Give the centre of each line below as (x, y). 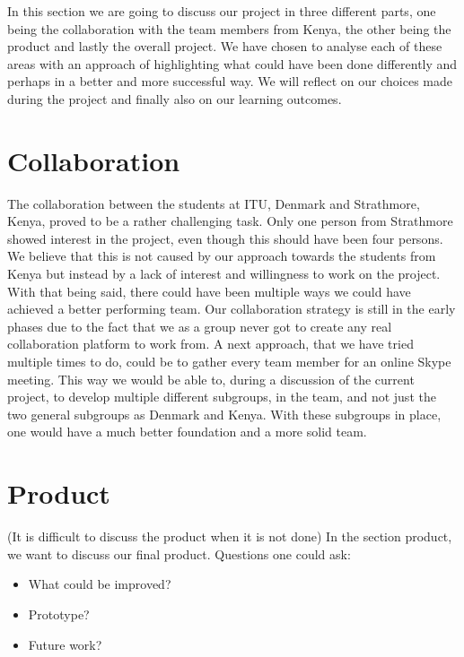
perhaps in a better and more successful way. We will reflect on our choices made (230, 81)
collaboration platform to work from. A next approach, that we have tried (210, 344)
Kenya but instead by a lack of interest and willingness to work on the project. (224, 274)
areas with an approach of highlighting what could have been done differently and (232, 63)
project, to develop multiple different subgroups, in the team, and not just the (222, 397)
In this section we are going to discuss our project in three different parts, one (222, 11)
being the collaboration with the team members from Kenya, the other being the (229, 28)
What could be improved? (100, 584)
